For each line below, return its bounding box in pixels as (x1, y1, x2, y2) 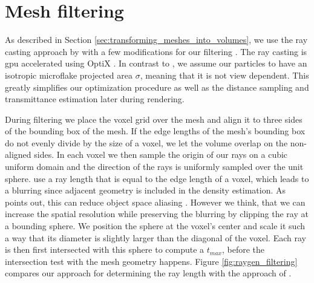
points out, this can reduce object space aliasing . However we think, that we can (5, 195, 306, 208)
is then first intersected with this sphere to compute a (5, 243, 204, 256)
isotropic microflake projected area (5, 68, 133, 81)
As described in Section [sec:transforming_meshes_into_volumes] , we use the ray (5, 33, 308, 46)
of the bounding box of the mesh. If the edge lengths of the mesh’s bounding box (5, 125, 306, 137)
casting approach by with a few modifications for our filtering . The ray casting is (5, 45, 307, 57)
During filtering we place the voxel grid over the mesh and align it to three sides (5, 112, 303, 125)
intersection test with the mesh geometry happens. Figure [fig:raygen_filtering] (5, 255, 298, 267)
